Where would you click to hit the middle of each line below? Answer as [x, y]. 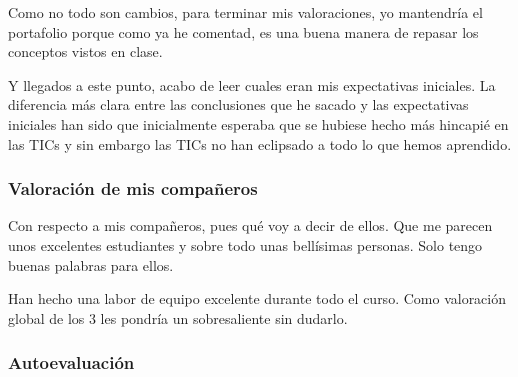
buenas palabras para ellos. [91, 264]
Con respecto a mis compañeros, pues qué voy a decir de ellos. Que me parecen [250, 225]
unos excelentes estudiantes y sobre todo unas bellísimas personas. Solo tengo [245, 244]
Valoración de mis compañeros [133, 188]
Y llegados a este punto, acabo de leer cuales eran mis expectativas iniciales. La [252, 84]
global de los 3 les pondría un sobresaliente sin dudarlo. [178, 317]
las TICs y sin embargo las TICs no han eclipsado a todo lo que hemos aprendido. [260, 143]
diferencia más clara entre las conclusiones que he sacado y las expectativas [238, 104]
